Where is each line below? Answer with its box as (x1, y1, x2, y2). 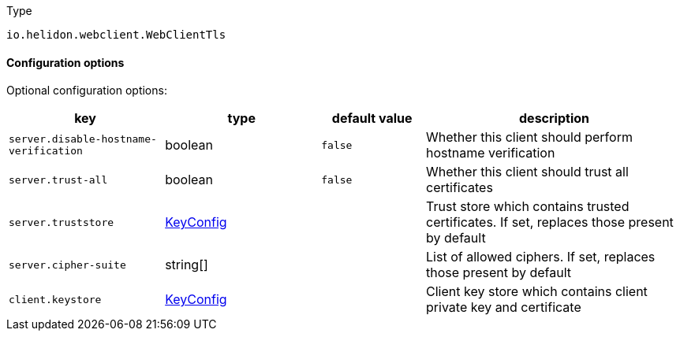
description (519, 110, 589, 127)
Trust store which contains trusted (426, 198, 630, 215)
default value (331, 110, 413, 127)
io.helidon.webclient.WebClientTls (6, 28, 226, 41)
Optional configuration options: (6, 83, 167, 98)
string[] (165, 257, 208, 273)
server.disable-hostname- (9, 133, 157, 146)
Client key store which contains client (426, 283, 648, 300)
